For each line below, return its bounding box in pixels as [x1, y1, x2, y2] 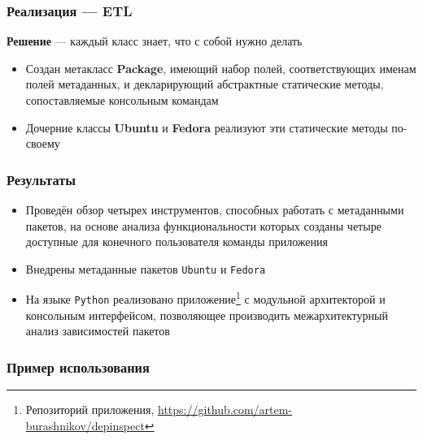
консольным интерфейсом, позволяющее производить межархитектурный [25, 306, 388, 323]
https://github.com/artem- [158, 401, 293, 418]
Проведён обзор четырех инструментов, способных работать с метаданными [25, 201, 404, 218]
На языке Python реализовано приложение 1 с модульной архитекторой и [25, 288, 386, 308]
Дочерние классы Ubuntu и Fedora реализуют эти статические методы [25, 119, 388, 136]
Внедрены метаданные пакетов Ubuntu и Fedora [25, 260, 266, 277]
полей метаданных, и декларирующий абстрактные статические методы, [25, 75, 384, 93]
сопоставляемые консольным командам [25, 92, 219, 108]
